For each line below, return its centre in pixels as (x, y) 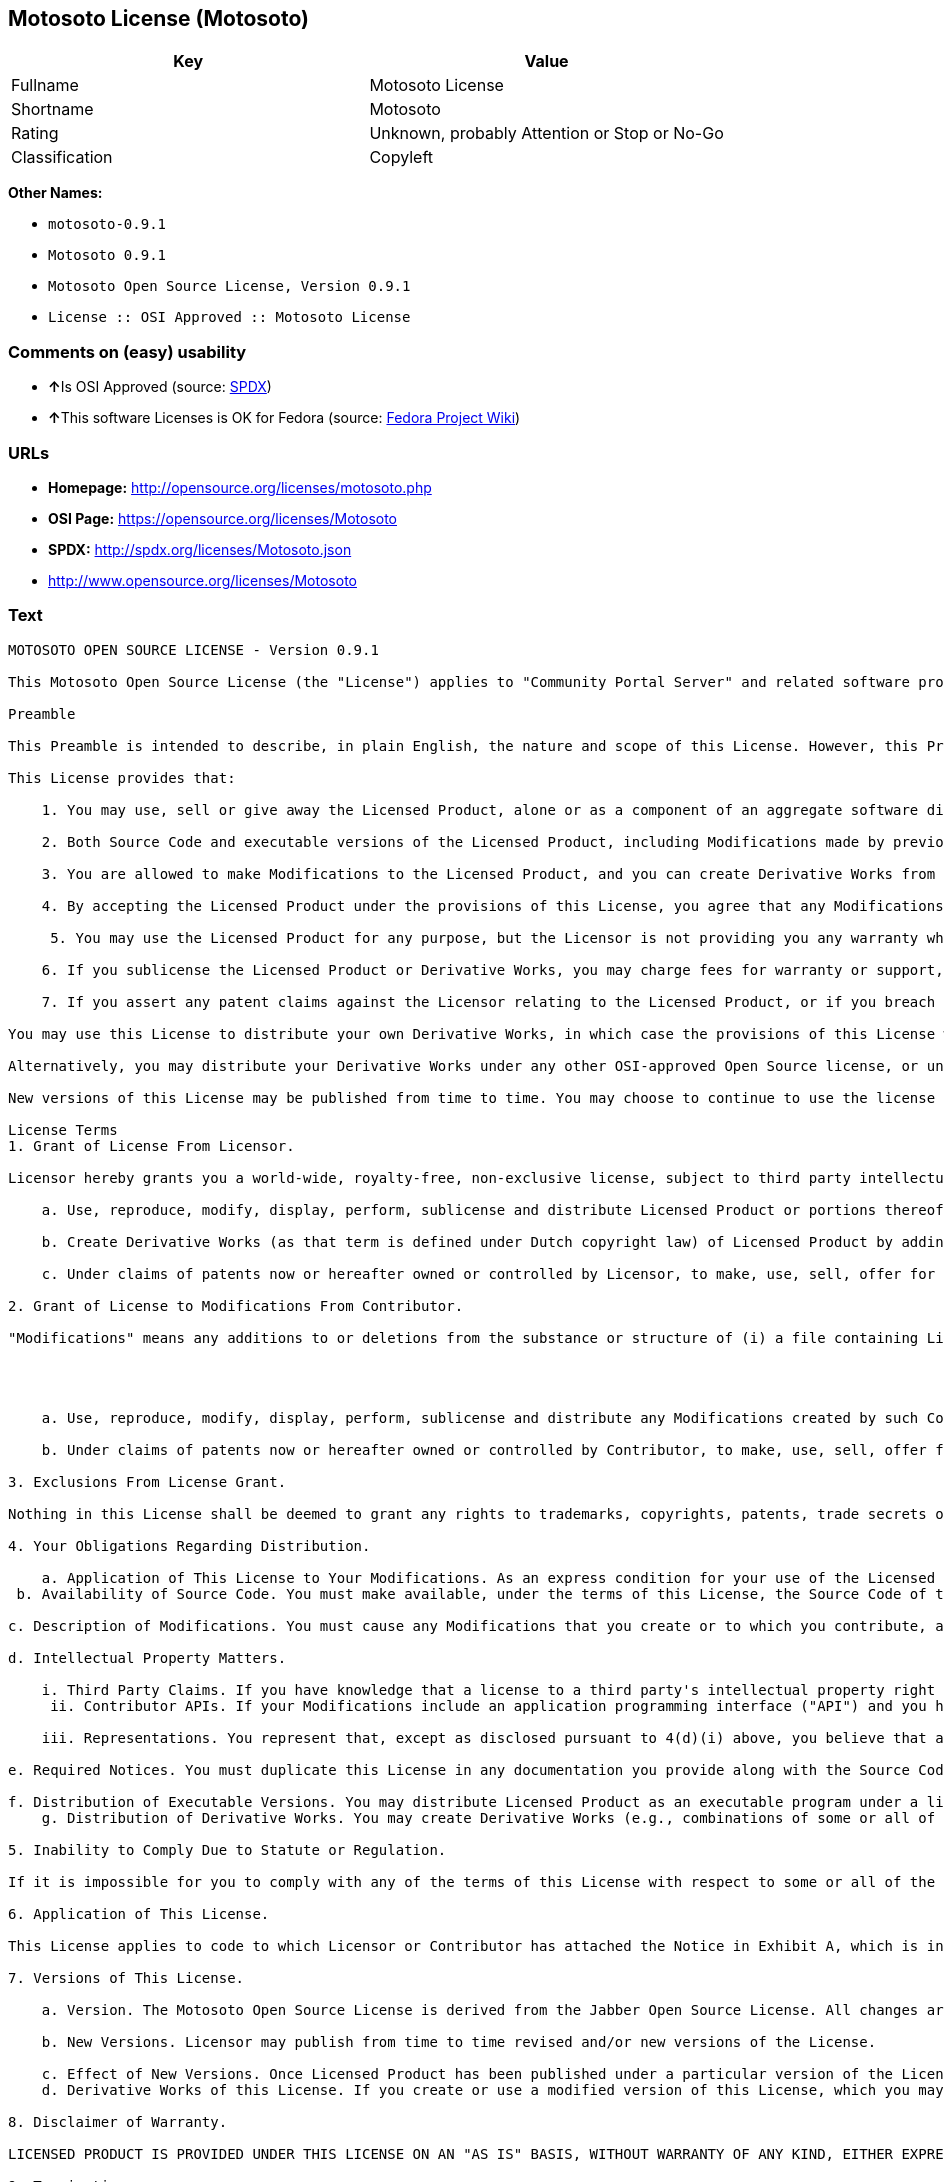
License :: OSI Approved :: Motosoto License (229, 317)
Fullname (45, 85)
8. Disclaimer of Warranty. (118, 2121)
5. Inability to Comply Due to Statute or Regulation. (227, 1849)
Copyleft (401, 157)
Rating (35, 133)
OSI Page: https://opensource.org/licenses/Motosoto (223, 518)
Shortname (52, 109)
